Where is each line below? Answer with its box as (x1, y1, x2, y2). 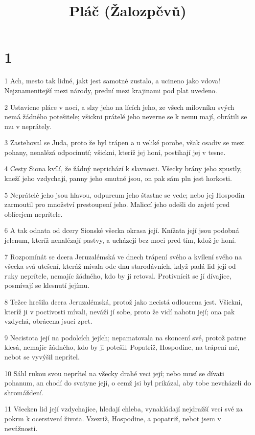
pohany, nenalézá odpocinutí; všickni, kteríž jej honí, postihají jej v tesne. (4, 147, 226, 157)
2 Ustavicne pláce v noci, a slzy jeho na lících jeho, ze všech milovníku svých (4, 102, 234, 112)
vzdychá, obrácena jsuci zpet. (4, 316, 93, 326)
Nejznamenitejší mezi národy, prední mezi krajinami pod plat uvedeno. (4, 85, 217, 95)
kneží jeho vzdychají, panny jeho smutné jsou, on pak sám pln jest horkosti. (4, 173, 232, 183)
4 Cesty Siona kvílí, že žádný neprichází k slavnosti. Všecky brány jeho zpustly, (4, 163, 242, 174)
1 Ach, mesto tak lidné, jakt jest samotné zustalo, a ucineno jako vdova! (4, 76, 220, 86)
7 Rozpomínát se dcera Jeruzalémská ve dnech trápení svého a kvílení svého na (4, 251, 242, 261)
